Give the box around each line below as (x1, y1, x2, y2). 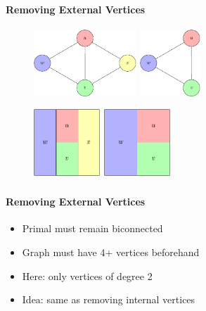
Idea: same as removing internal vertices (22, 292, 195, 307)
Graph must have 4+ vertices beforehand (22, 245, 200, 259)
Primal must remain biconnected (22, 221, 163, 236)
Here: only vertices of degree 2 (22, 268, 153, 283)
